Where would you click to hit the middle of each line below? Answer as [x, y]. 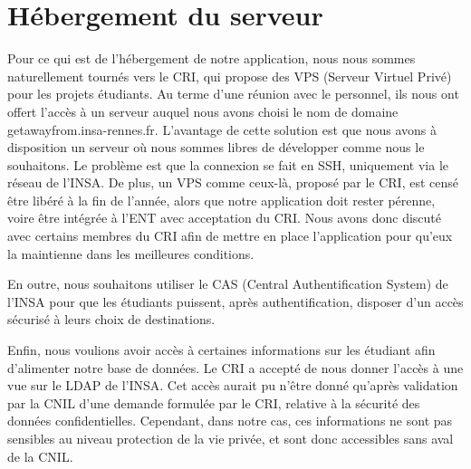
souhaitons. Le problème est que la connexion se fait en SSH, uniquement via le [228, 164]
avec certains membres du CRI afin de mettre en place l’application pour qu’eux [230, 236]
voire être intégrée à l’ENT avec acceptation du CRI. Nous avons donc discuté [225, 218]
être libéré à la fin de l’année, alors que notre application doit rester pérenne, [221, 200]
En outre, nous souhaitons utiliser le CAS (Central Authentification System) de [228, 284]
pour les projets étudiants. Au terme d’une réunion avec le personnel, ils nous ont [233, 94]
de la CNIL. [40, 456]
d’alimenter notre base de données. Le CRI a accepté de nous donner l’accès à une [235, 367]
